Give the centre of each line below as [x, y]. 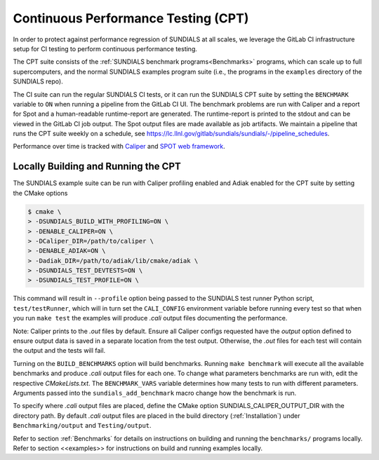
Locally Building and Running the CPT [97, 167]
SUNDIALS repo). [38, 81]
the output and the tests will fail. [59, 351]
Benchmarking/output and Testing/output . [82, 426]
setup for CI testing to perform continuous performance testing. [105, 48]
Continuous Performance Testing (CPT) [131, 18]
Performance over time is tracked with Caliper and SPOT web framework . [119, 147]
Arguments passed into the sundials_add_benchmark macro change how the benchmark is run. [155, 393]
